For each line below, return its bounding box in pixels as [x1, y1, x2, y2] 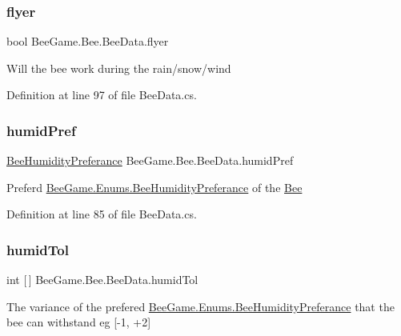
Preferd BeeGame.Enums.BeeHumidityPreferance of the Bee [6, 178, 303, 195]
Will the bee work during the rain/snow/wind [6, 59, 231, 76]
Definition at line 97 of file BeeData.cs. [6, 86, 197, 103]
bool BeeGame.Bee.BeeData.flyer [6, 33, 169, 50]
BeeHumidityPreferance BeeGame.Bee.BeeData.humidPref [6, 152, 294, 169]
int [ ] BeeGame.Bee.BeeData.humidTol [6, 271, 198, 288]
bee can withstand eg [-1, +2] [6, 314, 151, 330]
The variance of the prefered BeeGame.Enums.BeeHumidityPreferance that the [6, 298, 395, 314]
